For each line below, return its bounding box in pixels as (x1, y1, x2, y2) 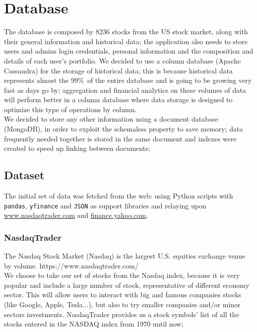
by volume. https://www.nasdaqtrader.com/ (4, 260, 138, 270)
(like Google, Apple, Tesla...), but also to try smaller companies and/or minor (4, 299, 241, 310)
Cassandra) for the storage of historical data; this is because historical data (4, 65, 233, 75)
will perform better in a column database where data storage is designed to (4, 94, 233, 105)
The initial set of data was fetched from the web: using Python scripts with (4, 191, 233, 201)
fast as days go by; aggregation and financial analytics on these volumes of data (4, 84, 246, 95)
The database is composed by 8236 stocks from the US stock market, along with (4, 26, 248, 37)
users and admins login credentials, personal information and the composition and (4, 46, 254, 56)
